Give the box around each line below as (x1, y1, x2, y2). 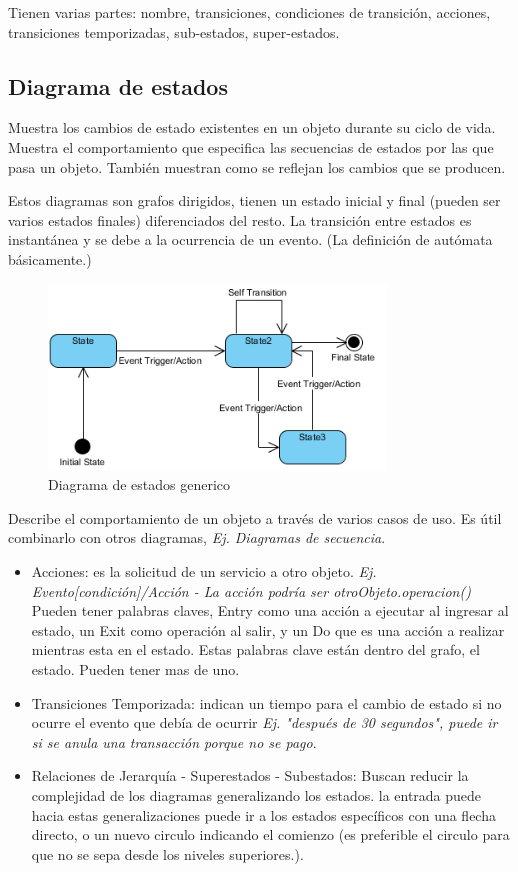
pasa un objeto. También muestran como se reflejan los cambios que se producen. (8, 156, 506, 177)
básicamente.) (8, 248, 92, 269)
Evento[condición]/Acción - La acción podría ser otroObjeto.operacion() (31, 580, 471, 601)
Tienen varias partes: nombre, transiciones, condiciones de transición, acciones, (8, 2, 491, 22)
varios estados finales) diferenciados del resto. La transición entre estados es (8, 209, 472, 230)
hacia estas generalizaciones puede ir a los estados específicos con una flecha (31, 804, 496, 825)
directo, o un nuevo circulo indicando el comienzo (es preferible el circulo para (31, 824, 510, 845)
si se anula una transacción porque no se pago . (31, 731, 317, 752)
